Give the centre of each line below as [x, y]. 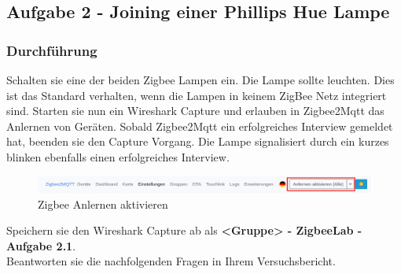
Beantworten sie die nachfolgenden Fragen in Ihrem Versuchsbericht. [171, 261]
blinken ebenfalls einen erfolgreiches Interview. [118, 156]
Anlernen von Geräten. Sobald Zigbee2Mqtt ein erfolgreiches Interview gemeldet [200, 126]
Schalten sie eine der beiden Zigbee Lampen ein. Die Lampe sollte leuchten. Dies [200, 80]
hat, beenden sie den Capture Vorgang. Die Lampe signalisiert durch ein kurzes [198, 141]
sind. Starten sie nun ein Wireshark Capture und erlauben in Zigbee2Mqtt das [195, 111]
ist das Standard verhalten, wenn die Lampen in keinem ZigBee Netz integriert [197, 95]
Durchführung [52, 50]
